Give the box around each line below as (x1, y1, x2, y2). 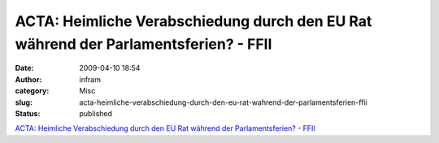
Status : (15, 108, 41, 118)
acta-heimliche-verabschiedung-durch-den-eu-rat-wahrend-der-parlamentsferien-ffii (79, 97, 367, 107)
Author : (15, 74, 42, 84)
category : (15, 86, 50, 96)
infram (79, 74, 102, 84)
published (79, 108, 113, 118)
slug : (15, 97, 33, 107)
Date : (15, 63, 34, 73)
